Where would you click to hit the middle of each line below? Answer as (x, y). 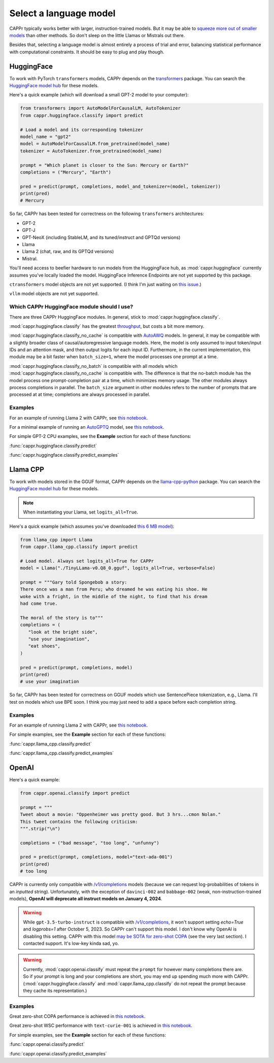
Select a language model (62, 13)
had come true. (39, 604)
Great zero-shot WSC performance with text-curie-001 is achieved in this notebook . (101, 1025)
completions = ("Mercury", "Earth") (66, 172)
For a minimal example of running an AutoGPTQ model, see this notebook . (87, 427)
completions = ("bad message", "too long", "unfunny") (90, 843)
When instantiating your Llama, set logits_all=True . (81, 512)
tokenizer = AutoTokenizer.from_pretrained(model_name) (91, 151)
